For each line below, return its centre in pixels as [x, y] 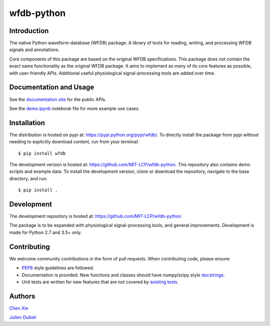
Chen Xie [19, 308]
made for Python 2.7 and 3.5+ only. [45, 232]
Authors [22, 296]
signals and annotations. [34, 50]
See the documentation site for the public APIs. [58, 99]
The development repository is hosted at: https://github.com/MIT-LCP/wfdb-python [95, 216]
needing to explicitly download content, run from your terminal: [74, 142]
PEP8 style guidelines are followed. [58, 268]
